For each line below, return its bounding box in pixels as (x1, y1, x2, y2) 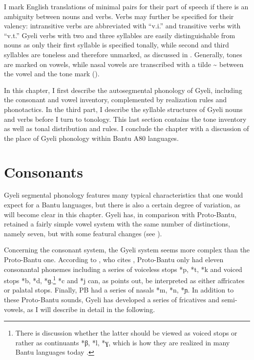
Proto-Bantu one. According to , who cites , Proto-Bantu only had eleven (4, 254, 224, 264)
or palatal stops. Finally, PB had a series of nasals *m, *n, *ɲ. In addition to (4, 285, 234, 295)
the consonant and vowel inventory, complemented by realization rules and (4, 94, 227, 105)
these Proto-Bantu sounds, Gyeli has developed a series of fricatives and (4, 294, 219, 305)
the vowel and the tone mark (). (4, 68, 100, 79)
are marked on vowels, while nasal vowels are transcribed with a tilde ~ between (4, 59, 244, 69)
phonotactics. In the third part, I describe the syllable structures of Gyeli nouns (4, 104, 243, 114)
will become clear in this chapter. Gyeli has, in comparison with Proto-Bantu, (4, 209, 237, 219)
